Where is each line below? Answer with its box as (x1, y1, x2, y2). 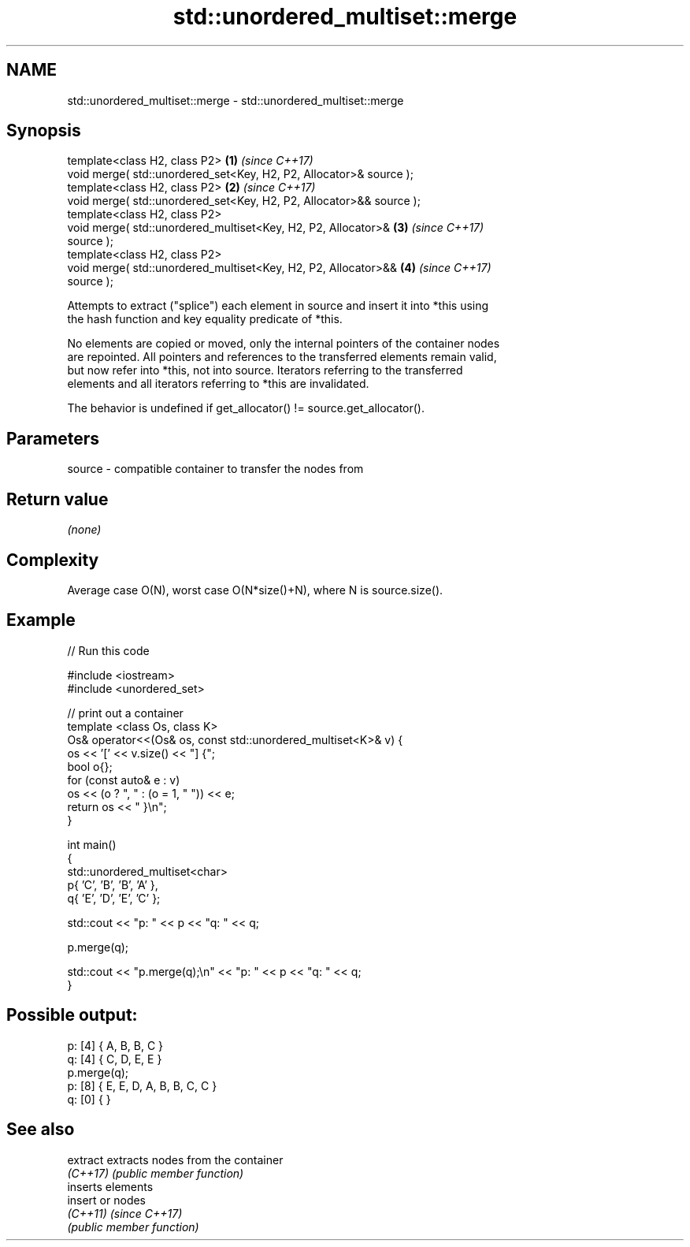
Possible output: (6, 1005, 138, 1026)
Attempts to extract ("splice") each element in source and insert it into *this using (67, 299, 489, 313)
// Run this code (67, 643, 150, 657)
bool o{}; (67, 759, 113, 773)
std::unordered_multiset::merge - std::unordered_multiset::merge (67, 93, 404, 107)
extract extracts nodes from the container (67, 1152, 284, 1167)
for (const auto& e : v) (67, 772, 180, 787)
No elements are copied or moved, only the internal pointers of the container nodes (67, 337, 500, 351)
